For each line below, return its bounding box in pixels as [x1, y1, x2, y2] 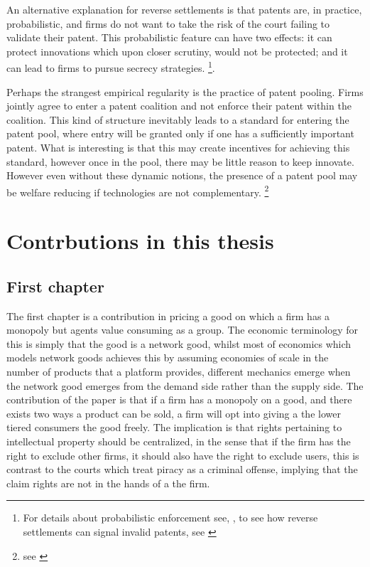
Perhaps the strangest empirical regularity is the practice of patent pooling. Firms [6, 84, 364, 99]
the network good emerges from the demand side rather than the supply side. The [6, 378, 364, 393]
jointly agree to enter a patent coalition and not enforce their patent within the [6, 98, 352, 113]
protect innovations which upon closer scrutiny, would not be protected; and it [6, 43, 348, 58]
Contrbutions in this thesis [6, 226, 274, 255]
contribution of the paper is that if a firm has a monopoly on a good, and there [6, 392, 352, 407]
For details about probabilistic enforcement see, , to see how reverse [23, 510, 318, 525]
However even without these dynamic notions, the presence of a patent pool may [6, 168, 358, 183]
